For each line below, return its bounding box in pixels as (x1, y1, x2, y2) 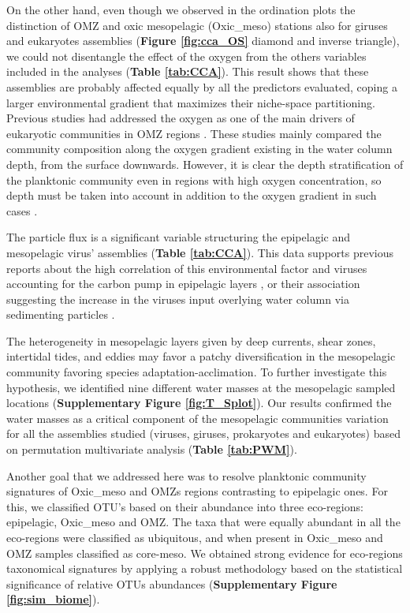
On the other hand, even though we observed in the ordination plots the (6, 2, 356, 17)
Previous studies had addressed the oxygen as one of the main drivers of (6, 110, 355, 126)
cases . (6, 202, 38, 219)
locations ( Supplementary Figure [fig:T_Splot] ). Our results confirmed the (6, 394, 392, 411)
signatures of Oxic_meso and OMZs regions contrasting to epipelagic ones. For (6, 483, 388, 499)
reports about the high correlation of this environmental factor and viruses (6, 260, 367, 276)
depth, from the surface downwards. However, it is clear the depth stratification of (6, 155, 404, 172)
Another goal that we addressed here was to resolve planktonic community (6, 467, 367, 484)
